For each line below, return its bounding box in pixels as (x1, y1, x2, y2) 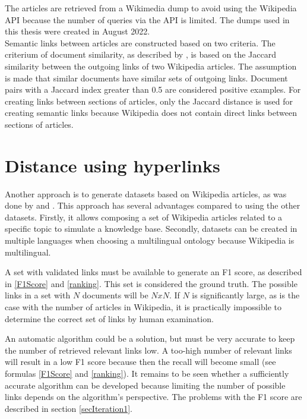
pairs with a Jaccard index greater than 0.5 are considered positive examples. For (5, 83, 301, 96)
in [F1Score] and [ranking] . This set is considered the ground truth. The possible (5, 277, 297, 289)
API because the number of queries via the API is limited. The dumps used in (5, 13, 290, 26)
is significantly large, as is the (192, 289, 300, 301)
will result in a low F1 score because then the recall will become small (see (5, 355, 276, 368)
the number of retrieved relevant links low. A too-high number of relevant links (5, 344, 292, 356)
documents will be (82, 289, 148, 301)
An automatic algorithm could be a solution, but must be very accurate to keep (5, 332, 295, 345)
